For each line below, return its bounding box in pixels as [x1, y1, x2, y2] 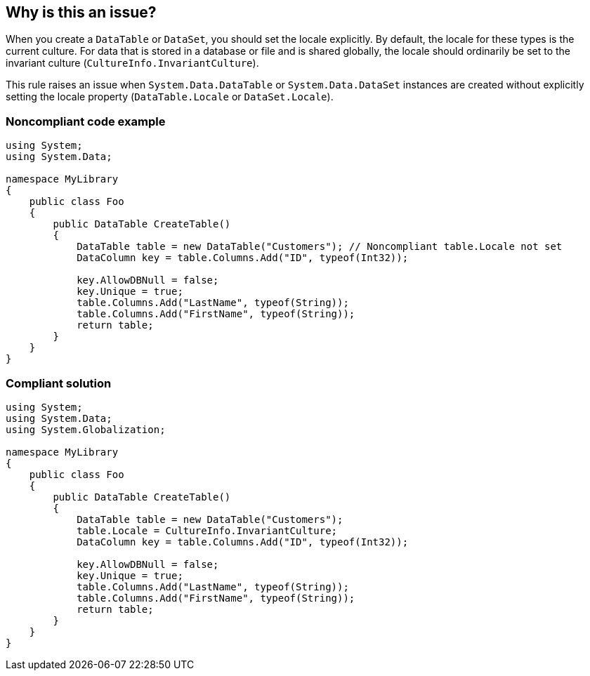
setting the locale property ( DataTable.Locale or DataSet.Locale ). [6, 91, 334, 103]
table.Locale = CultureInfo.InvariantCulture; [77, 524, 338, 536]
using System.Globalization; [6, 423, 166, 435]
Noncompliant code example [6, 114, 166, 128]
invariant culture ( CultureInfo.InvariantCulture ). [6, 57, 259, 69]
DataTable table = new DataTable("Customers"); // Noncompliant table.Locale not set [77, 241, 563, 253]
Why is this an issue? [6, 4, 157, 21]
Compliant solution [6, 376, 112, 390]
